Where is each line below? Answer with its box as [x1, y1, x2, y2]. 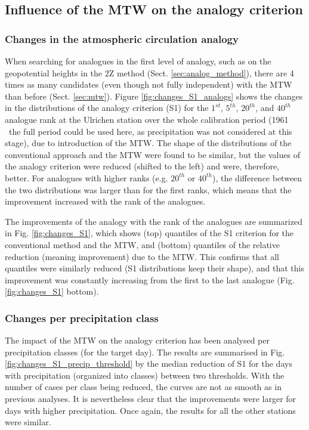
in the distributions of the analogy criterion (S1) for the [5, 101, 209, 114]
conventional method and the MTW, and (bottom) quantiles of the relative [5, 238, 280, 250]
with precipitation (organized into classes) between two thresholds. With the [5, 369, 285, 381]
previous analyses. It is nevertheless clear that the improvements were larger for [5, 392, 296, 405]
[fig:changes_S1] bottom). [5, 285, 99, 298]
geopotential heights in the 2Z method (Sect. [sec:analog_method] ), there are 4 [5, 66, 294, 79]
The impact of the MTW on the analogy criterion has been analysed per [5, 334, 270, 347]
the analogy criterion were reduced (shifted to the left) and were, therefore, [5, 160, 280, 172]
